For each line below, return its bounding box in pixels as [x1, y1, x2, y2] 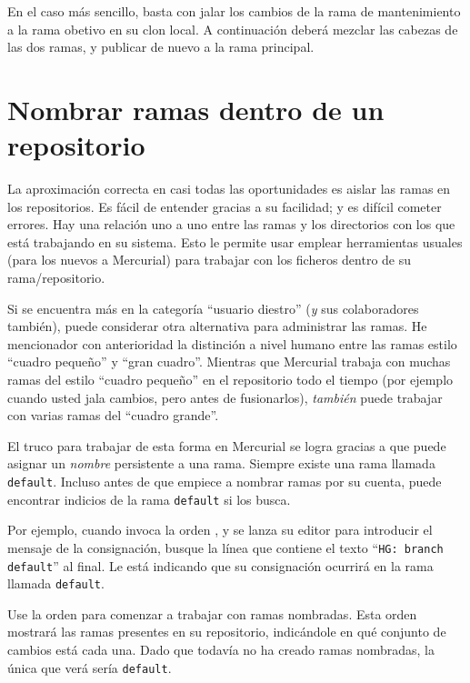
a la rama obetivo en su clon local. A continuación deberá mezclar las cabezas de [7, 19, 458, 38]
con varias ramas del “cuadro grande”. [7, 406, 219, 425]
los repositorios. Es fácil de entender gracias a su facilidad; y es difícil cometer [7, 196, 442, 216]
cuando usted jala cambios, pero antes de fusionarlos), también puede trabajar [7, 387, 443, 407]
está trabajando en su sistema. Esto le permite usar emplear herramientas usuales [7, 232, 463, 251]
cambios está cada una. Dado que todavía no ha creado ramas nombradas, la [7, 640, 435, 659]
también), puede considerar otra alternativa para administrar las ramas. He [7, 316, 427, 336]
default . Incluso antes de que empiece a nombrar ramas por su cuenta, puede [7, 472, 442, 490]
